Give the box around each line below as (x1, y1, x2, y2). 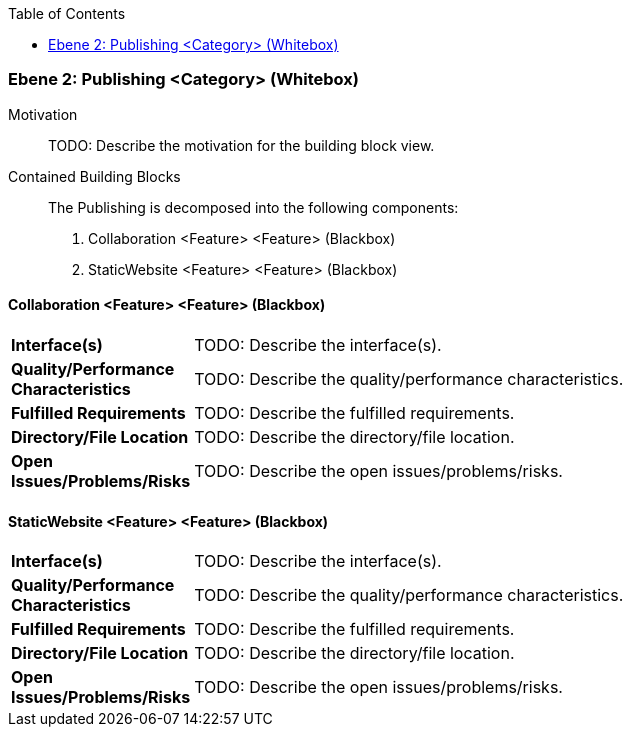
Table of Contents (8, 5, 126, 22)
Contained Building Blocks (8, 167, 181, 185)
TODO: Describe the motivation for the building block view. (48, 136, 435, 154)
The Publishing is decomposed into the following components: (48, 198, 459, 216)
